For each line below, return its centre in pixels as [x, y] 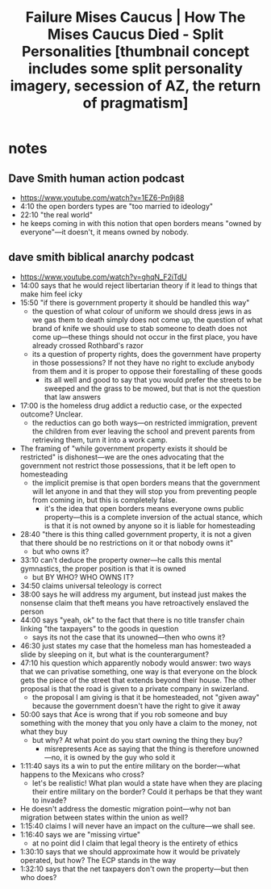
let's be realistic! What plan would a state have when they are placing [147, 782]
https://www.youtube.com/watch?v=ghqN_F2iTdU [104, 277]
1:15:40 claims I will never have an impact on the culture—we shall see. [138, 826]
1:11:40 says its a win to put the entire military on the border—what [130, 765]
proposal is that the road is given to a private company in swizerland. [135, 688]
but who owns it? [60, 551]
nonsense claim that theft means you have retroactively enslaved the [134, 602]
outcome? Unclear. [51, 414]
